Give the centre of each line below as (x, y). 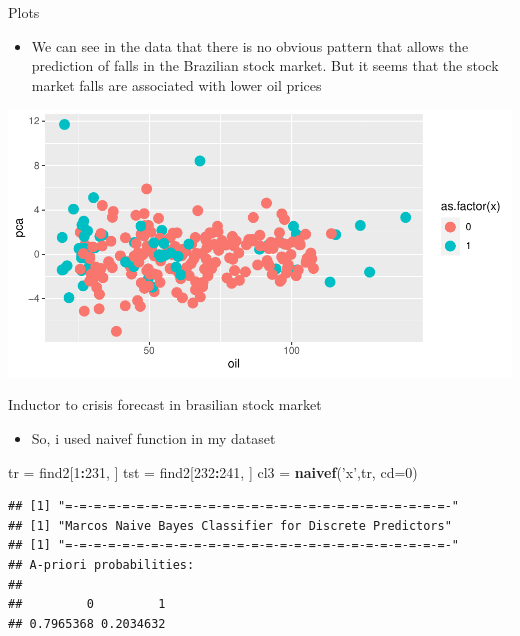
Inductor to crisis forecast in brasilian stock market (165, 404)
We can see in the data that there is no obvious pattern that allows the (250, 45)
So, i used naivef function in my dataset (153, 438)
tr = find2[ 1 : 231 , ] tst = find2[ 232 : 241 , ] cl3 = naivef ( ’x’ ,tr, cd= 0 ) (213, 471)
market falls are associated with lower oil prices (176, 84)
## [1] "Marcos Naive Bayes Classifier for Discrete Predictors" (230, 525)
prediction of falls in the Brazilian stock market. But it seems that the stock (265, 65)
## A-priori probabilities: (101, 565)
